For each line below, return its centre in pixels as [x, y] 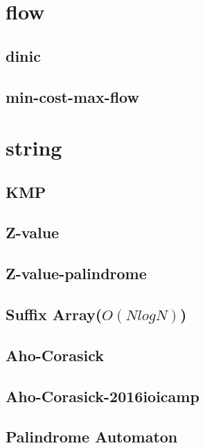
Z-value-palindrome [76, 273]
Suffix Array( [54, 314]
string [34, 148]
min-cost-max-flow [72, 96]
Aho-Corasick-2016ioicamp [102, 396]
